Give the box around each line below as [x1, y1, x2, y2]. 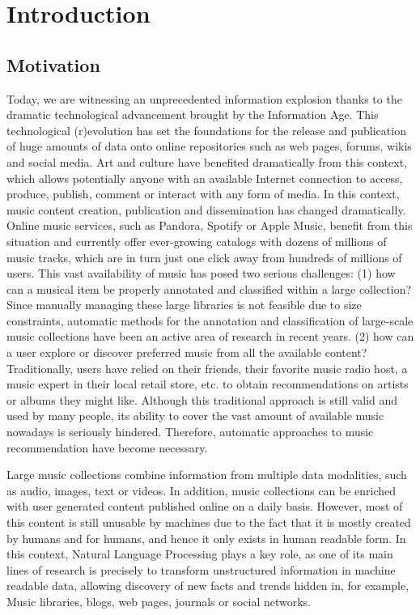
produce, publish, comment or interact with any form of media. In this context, [6, 185, 400, 202]
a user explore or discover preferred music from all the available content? [6, 344, 367, 361]
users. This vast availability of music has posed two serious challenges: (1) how [6, 265, 396, 282]
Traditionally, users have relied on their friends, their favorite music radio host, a [6, 359, 408, 376]
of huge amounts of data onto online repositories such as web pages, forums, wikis [6, 138, 412, 155]
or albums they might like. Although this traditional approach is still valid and [6, 391, 398, 408]
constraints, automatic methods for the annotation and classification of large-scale [6, 312, 414, 329]
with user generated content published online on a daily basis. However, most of [6, 498, 403, 515]
